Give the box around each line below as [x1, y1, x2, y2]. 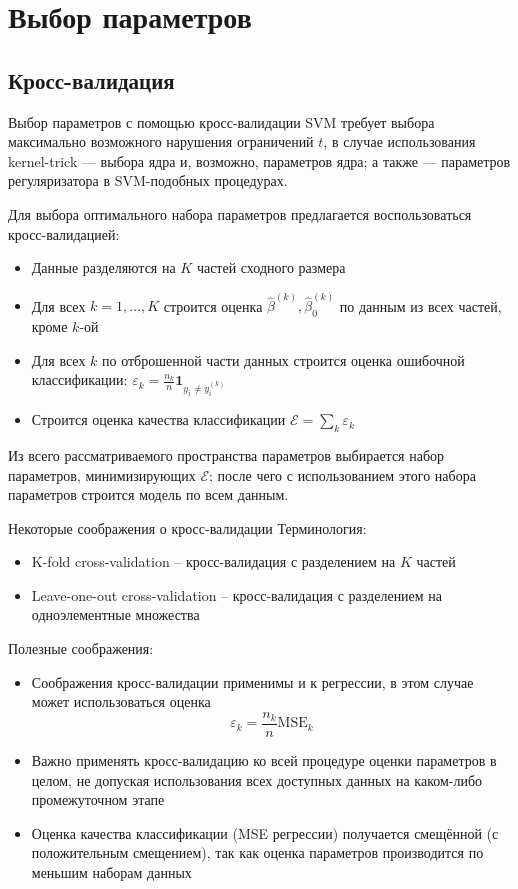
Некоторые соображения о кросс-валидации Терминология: [8, 517, 367, 538]
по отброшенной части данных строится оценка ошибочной [102, 349, 465, 370]
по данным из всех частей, [339, 295, 502, 316]
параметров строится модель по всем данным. [8, 484, 289, 505]
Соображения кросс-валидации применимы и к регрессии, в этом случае [31, 671, 474, 692]
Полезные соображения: [8, 638, 154, 659]
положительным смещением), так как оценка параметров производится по [31, 842, 484, 863]
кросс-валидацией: [8, 223, 120, 244]
